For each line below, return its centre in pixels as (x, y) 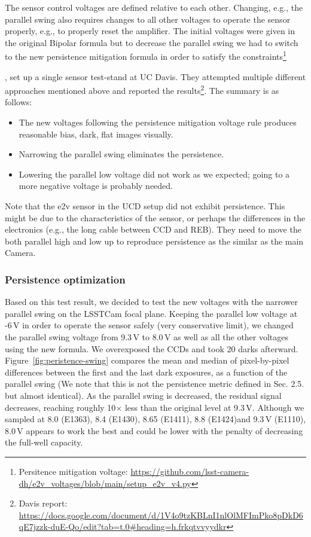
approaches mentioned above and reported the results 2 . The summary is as (142, 89)
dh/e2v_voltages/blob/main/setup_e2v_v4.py (105, 483)
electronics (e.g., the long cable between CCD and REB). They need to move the (153, 229)
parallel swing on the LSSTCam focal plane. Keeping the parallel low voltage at (151, 313)
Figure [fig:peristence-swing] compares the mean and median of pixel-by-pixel (147, 360)
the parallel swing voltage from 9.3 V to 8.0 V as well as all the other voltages (147, 337)
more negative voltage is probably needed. (96, 186)
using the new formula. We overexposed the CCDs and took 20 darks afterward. (152, 348)
